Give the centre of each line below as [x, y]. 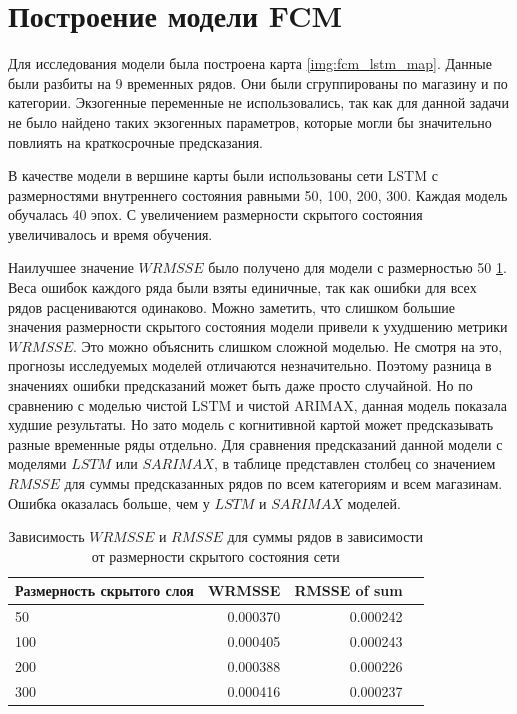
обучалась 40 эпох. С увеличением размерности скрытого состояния [215, 214]
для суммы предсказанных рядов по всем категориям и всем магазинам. [283, 483]
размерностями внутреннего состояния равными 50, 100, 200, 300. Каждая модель [258, 194]
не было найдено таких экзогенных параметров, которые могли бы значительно [250, 121]
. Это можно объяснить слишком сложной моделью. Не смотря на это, [287, 345]
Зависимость [46, 536]
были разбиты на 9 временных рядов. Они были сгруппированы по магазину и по [258, 82]
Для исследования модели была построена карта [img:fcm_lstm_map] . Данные [250, 63]
